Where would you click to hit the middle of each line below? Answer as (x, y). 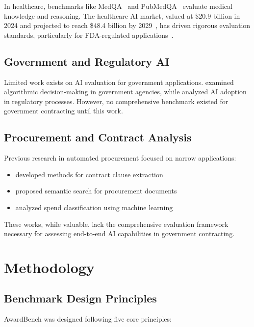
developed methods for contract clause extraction (89, 174)
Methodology (49, 267)
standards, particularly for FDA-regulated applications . (89, 35)
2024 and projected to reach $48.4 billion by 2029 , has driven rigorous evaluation (127, 25)
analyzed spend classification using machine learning (94, 207)
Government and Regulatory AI (87, 61)
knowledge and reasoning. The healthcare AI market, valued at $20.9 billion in (122, 15)
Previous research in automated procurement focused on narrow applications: (120, 158)
